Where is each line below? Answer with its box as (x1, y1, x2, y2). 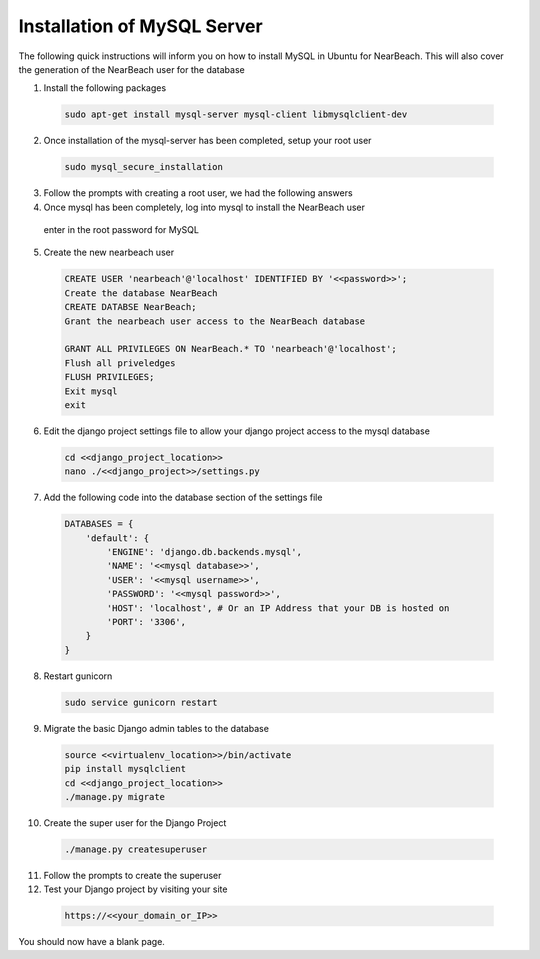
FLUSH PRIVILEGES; (64, 371, 155, 383)
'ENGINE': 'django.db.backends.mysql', (106, 546, 302, 558)
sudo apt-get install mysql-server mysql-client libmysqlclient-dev (64, 109, 408, 120)
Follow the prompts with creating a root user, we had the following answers (43, 187, 354, 199)
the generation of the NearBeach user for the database (18, 63, 245, 75)
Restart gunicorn (43, 670, 113, 682)
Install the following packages (43, 82, 167, 94)
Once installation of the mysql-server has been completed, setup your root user (43, 135, 372, 147)
